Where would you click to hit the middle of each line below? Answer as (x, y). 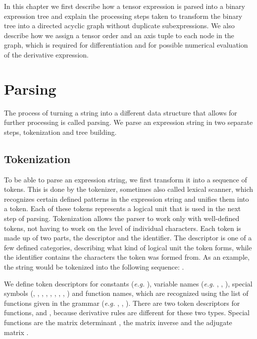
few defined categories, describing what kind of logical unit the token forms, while (128, 247)
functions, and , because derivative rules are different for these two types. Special (127, 312)
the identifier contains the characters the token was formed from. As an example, (127, 257)
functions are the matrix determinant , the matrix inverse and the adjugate (118, 322)
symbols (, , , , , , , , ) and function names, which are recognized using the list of (126, 293)
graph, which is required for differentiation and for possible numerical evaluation (126, 45)
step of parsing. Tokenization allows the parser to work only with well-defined (122, 218)
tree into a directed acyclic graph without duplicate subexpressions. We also (119, 26)
